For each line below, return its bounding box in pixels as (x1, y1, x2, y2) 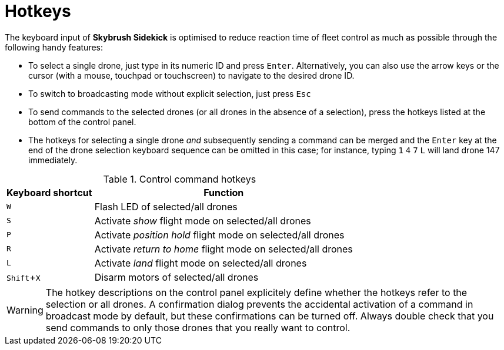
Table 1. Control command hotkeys (103, 173, 256, 185)
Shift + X (6, 271, 41, 283)
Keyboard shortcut (6, 186, 92, 198)
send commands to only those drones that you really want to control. (45, 321, 351, 334)
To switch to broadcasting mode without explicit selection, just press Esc (28, 88, 311, 99)
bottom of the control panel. (28, 116, 136, 127)
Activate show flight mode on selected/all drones (94, 214, 311, 227)
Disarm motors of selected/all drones (94, 271, 259, 283)
